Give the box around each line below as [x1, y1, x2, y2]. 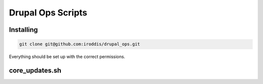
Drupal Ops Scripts [9, 7, 88, 18]
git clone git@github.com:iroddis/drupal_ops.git [19, 42, 140, 47]
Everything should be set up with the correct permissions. [9, 54, 125, 60]
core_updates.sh [9, 66, 62, 74]
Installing [9, 26, 38, 34]
